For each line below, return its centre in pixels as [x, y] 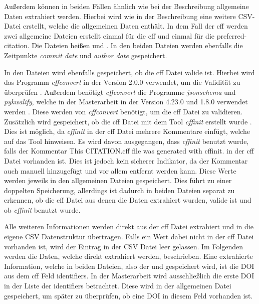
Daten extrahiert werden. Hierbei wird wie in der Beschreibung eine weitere [120, 16]
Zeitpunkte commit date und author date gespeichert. [86, 55]
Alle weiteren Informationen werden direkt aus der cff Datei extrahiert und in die [129, 226]
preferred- [232, 35]
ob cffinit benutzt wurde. [42, 209]
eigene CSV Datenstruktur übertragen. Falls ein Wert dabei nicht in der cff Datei [129, 237]
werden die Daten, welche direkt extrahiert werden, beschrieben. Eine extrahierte [128, 256]
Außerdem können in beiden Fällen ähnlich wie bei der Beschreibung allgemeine [126, 6]
